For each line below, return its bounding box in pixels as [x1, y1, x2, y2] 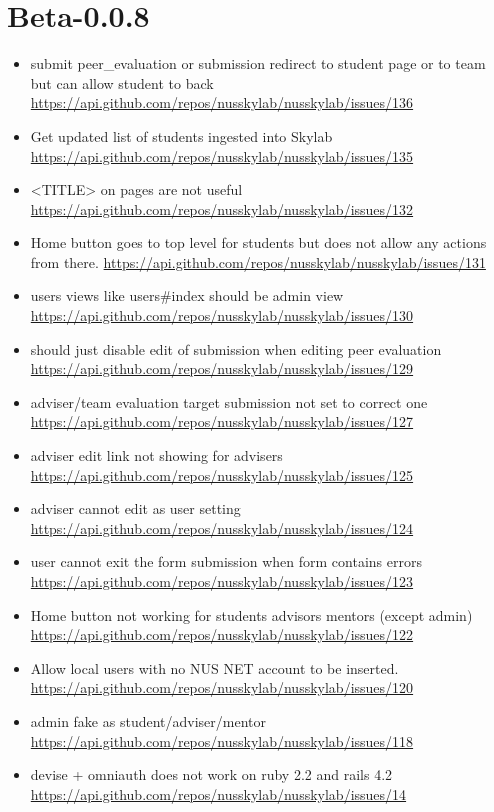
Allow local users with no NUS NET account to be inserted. [30, 657, 399, 678]
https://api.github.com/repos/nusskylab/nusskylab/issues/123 [30, 571, 414, 591]
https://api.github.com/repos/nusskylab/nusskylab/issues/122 [30, 624, 414, 645]
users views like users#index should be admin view [30, 285, 344, 306]
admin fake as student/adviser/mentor [30, 710, 266, 731]
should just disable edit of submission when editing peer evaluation [30, 338, 442, 359]
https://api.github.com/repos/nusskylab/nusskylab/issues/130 [30, 305, 414, 326]
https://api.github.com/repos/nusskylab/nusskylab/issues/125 [30, 464, 414, 485]
